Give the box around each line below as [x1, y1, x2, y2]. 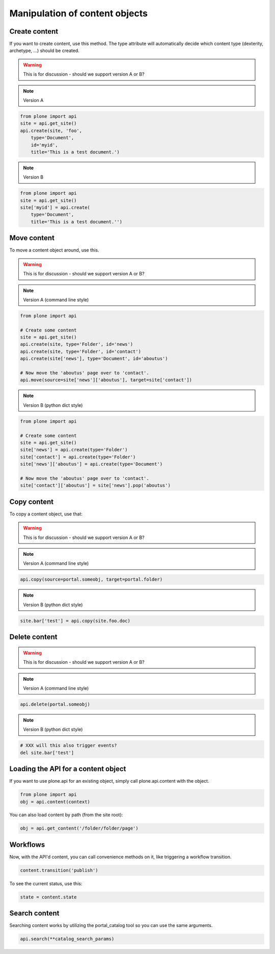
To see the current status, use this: [9, 880, 82, 887]
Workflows [9, 840, 45, 849]
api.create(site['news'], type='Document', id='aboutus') [20, 356, 168, 362]
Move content [9, 234, 54, 242]
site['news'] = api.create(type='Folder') [20, 447, 128, 453]
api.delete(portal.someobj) [20, 701, 90, 707]
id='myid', [31, 142, 58, 148]
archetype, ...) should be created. [9, 47, 80, 54]
